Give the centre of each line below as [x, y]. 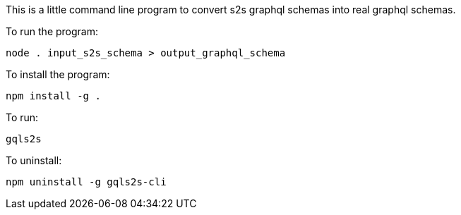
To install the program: [58, 74]
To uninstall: [34, 160]
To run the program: [52, 31]
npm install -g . [53, 96]
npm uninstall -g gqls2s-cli [86, 182]
